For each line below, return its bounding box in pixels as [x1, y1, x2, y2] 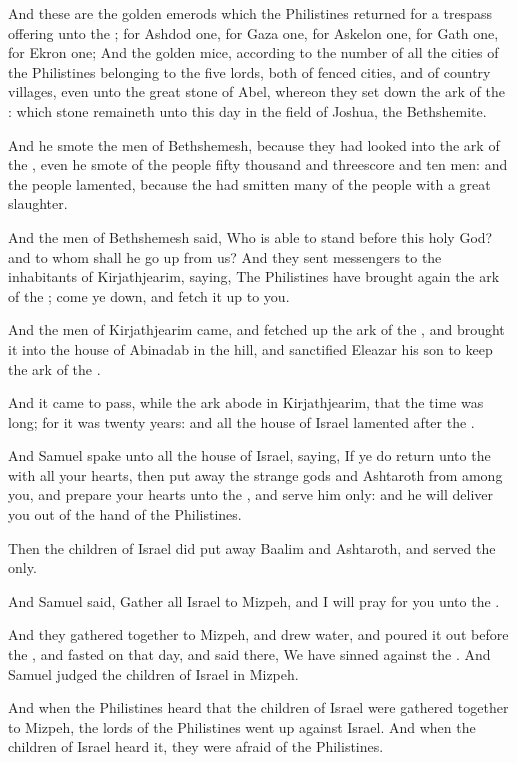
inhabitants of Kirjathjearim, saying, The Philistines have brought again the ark [8, 266, 500, 287]
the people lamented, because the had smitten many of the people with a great [8, 173, 491, 194]
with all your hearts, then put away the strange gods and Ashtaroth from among [8, 464, 503, 485]
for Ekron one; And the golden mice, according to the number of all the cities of [8, 42, 499, 63]
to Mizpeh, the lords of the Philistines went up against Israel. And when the [8, 716, 476, 737]
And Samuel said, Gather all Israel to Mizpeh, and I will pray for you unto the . [8, 590, 500, 611]
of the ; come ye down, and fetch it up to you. [8, 285, 290, 306]
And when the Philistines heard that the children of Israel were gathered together [8, 697, 509, 718]
